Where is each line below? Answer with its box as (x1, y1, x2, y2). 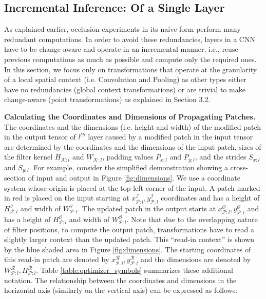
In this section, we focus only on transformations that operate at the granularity (4, 64, 257, 74)
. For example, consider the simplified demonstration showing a (29, 162, 228, 172)
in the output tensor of (4, 131, 76, 142)
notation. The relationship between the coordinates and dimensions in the (4, 274, 237, 285)
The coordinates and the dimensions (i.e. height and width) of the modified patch (4, 121, 261, 132)
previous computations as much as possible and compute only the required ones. (4, 53, 257, 64)
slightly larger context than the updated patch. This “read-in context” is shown (4, 234, 254, 245)
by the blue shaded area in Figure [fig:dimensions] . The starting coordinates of (4, 244, 251, 254)
